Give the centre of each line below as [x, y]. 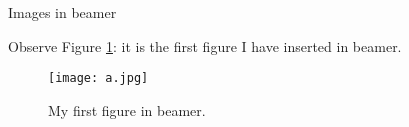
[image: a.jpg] [98, 78]
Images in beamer [62, 12]
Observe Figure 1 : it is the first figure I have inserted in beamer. [205, 45]
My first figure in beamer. [127, 109]
